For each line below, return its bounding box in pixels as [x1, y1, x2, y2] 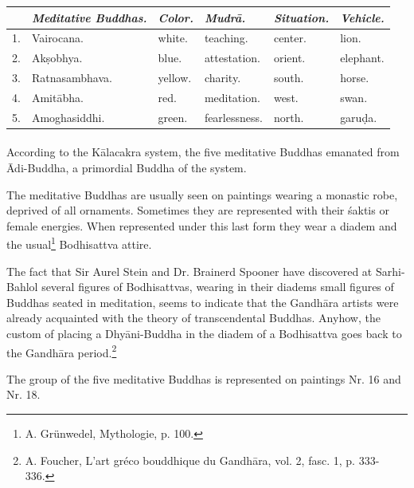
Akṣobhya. [31, 49, 83, 66]
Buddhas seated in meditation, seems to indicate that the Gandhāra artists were [6, 293, 399, 310]
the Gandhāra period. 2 [6, 341, 117, 360]
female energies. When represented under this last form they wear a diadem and [6, 217, 397, 234]
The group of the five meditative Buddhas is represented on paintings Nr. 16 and [6, 370, 401, 387]
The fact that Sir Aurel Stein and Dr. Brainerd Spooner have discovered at [6, 262, 373, 279]
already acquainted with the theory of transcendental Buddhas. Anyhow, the [6, 309, 381, 326]
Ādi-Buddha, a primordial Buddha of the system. [6, 159, 247, 175]
